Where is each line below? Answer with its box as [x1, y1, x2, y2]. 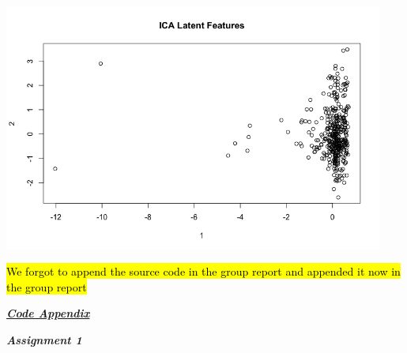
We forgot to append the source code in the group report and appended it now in [6, 263, 401, 280]
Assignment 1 [6, 331, 82, 347]
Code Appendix [6, 305, 90, 321]
